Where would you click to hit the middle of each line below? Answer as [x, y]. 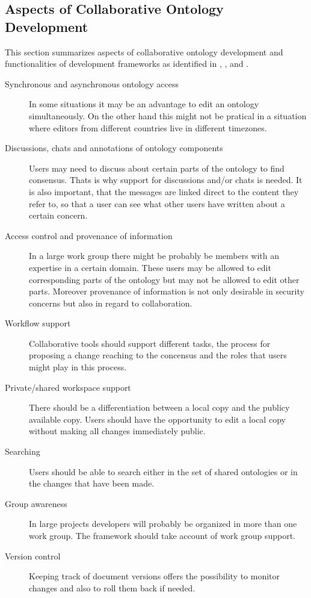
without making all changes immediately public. [117, 431]
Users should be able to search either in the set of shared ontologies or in [163, 471]
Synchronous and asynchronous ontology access [92, 83]
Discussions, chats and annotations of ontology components [114, 148]
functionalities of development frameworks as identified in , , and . [127, 64]
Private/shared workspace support [68, 387]
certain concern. [58, 215]
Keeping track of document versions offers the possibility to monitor [155, 576]
